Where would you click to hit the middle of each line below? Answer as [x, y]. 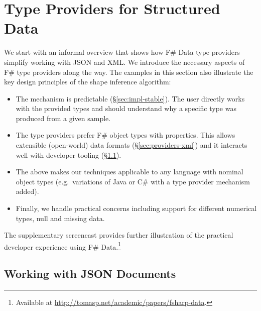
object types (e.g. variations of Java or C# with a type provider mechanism [133, 181]
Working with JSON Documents [90, 274]
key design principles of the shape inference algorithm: [88, 82]
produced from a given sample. [63, 118]
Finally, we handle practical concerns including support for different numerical [136, 208]
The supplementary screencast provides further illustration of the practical [119, 235]
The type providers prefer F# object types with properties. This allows [125, 135]
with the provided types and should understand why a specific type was [126, 108]
